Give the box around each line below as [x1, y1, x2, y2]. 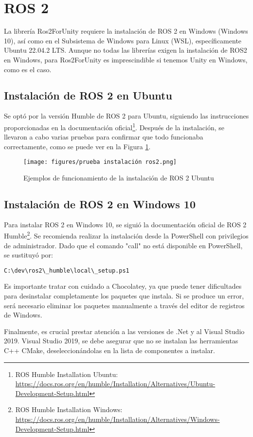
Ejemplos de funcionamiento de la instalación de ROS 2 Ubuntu [23, 172, 214, 182]
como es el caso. [4, 64, 52, 74]
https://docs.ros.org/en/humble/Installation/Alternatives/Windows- [15, 414, 220, 424]
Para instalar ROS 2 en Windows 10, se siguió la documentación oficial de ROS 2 [4, 219, 247, 229]
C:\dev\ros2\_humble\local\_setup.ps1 [4, 267, 129, 274]
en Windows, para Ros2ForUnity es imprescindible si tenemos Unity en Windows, [4, 54, 248, 64]
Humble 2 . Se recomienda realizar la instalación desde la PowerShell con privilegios [4, 229, 249, 241]
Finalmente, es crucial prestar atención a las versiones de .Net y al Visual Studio [4, 326, 245, 336]
